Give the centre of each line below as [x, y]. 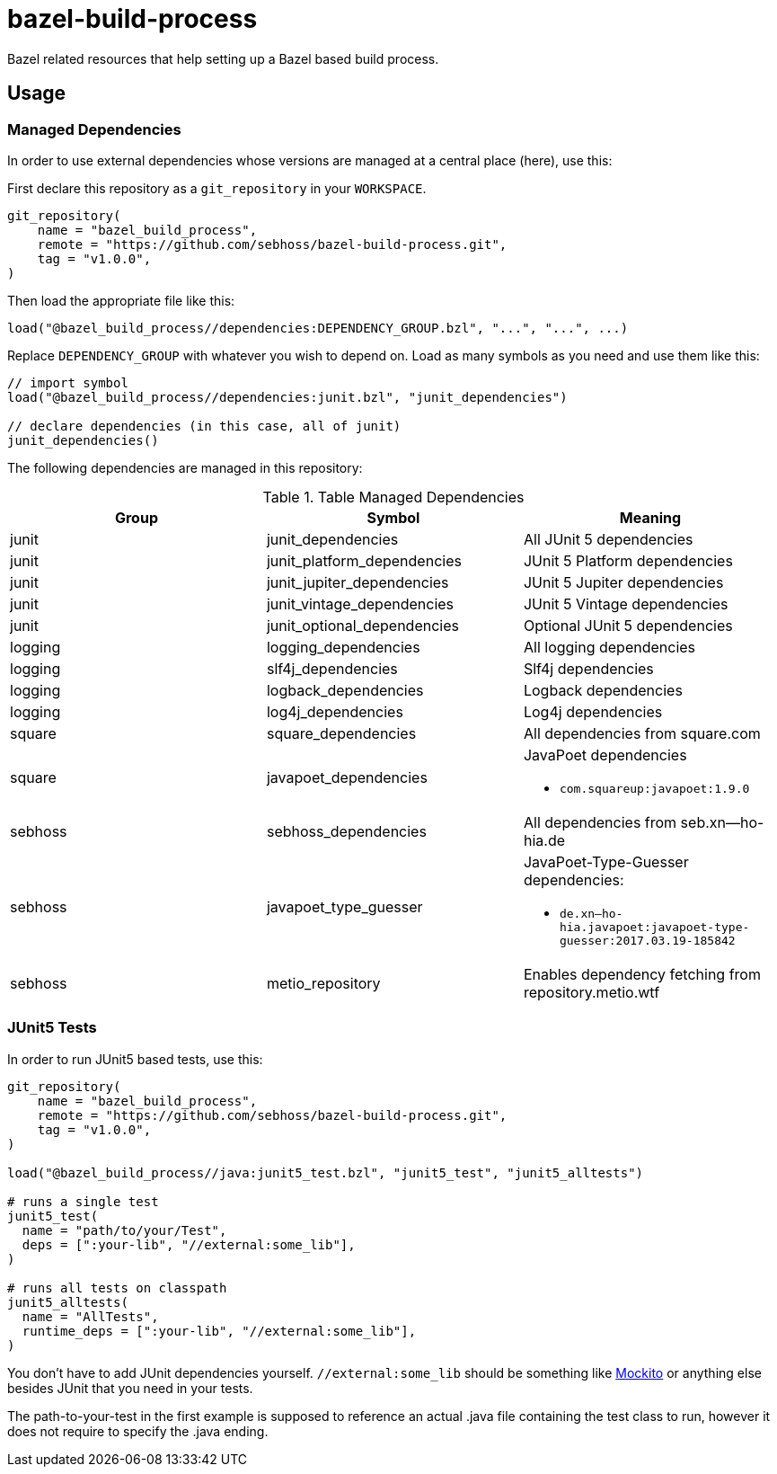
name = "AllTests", [90, 1316]
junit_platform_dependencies [364, 560]
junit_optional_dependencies [362, 625]
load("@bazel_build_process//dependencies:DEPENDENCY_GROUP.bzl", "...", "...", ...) [318, 328]
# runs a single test [83, 1201]
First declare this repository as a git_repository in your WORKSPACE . [217, 188]
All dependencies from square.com [642, 733]
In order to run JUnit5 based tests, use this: [135, 1059]
